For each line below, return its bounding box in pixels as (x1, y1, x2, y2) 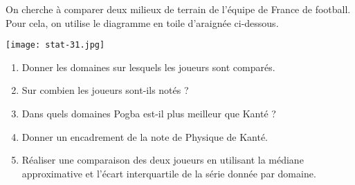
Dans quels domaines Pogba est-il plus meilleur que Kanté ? (21, 106, 276, 121)
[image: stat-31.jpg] (6, 40, 105, 50)
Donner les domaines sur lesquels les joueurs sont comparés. (21, 59, 275, 74)
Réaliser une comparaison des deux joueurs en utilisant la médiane (21, 153, 304, 167)
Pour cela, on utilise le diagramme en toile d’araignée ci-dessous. (6, 15, 279, 30)
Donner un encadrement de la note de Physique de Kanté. (21, 129, 268, 144)
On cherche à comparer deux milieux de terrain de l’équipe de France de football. (6, 2, 351, 16)
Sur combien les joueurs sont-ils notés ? (21, 83, 189, 97)
